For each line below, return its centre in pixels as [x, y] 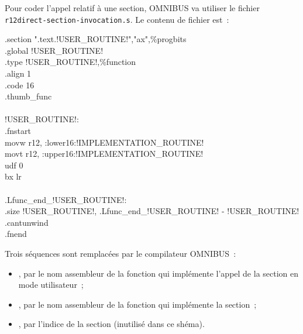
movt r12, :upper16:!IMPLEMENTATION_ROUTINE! [104, 154]
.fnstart [18, 130]
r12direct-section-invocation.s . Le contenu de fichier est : [117, 19]
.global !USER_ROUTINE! [54, 50]
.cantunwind [27, 222]
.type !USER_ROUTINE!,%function [70, 62]
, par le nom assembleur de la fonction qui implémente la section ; [137, 304]
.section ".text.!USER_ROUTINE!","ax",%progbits [96, 39]
